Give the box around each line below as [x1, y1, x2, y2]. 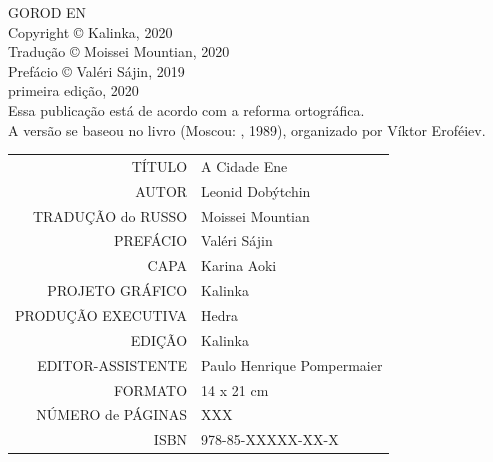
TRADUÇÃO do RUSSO [32, 205, 188, 226]
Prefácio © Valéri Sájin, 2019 [8, 60, 185, 81]
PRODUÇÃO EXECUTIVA [15, 304, 188, 325]
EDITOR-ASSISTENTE [37, 354, 188, 375]
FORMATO [113, 379, 188, 400]
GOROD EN [8, 2, 87, 22]
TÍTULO [131, 155, 188, 176]
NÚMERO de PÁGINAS [36, 404, 188, 425]
